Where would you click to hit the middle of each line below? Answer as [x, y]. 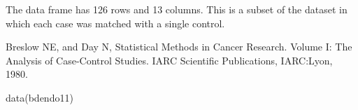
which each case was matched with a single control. [115, 23]
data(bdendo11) [40, 97]
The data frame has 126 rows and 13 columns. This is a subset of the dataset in [177, 9]
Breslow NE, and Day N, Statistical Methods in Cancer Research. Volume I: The [179, 47]
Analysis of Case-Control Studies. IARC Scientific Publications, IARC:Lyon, [169, 60]
